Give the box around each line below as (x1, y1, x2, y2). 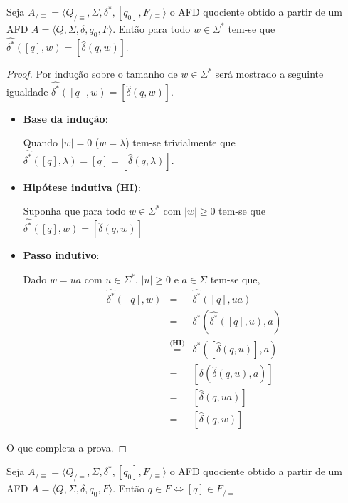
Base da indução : (23, 111, 108, 126)
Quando (23, 135, 58, 150)
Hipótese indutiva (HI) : (23, 179, 141, 194)
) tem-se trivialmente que (125, 135, 236, 150)
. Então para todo (112, 21, 191, 36)
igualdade (6, 83, 48, 98)
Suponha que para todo (23, 203, 126, 218)
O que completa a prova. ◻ (6, 440, 127, 454)
